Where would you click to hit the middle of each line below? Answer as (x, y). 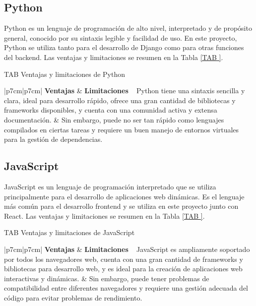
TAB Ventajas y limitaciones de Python (65, 74)
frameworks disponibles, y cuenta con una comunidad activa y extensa (111, 110)
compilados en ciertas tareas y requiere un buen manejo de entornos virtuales (122, 129)
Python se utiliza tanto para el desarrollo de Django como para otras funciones (124, 47)
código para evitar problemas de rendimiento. (73, 297)
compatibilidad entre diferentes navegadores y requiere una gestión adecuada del (126, 288)
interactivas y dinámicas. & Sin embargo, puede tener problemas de (107, 278)
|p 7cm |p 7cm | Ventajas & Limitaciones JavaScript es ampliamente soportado (127, 249)
